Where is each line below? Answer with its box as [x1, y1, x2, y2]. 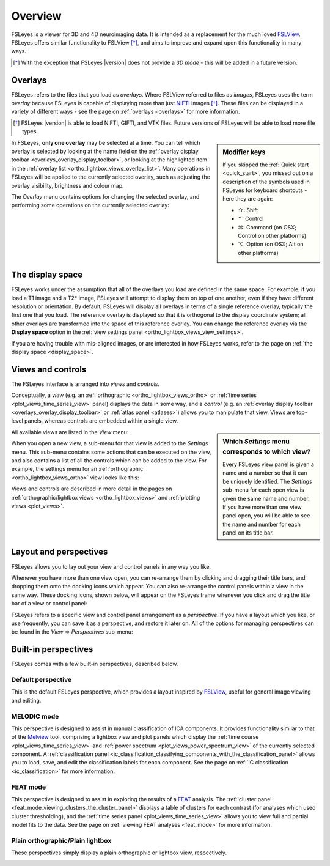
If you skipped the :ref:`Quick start [222, 161, 309, 168]
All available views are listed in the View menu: [11, 428, 129, 435]
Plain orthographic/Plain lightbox [11, 836, 112, 845]
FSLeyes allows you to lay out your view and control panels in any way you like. [11, 563, 211, 570]
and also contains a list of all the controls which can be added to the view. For [11, 457, 207, 464]
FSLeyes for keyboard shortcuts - [222, 187, 307, 194]
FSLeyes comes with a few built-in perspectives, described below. [11, 661, 178, 668]
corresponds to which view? [222, 447, 311, 456]
